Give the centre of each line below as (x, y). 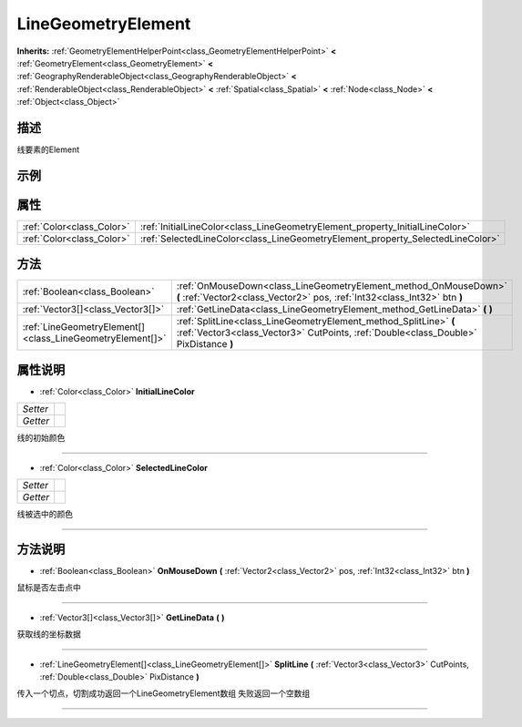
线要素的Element (48, 149)
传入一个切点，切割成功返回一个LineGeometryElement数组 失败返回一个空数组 (164, 693)
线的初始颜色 (41, 438)
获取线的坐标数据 (49, 634)
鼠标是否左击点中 (49, 588)
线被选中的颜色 (45, 514)
